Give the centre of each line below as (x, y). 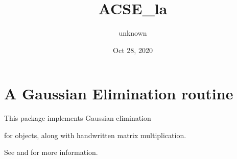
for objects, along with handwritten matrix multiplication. (95, 135)
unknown (133, 33)
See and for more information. (51, 152)
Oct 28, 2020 (133, 50)
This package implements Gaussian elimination (78, 118)
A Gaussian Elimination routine (119, 94)
